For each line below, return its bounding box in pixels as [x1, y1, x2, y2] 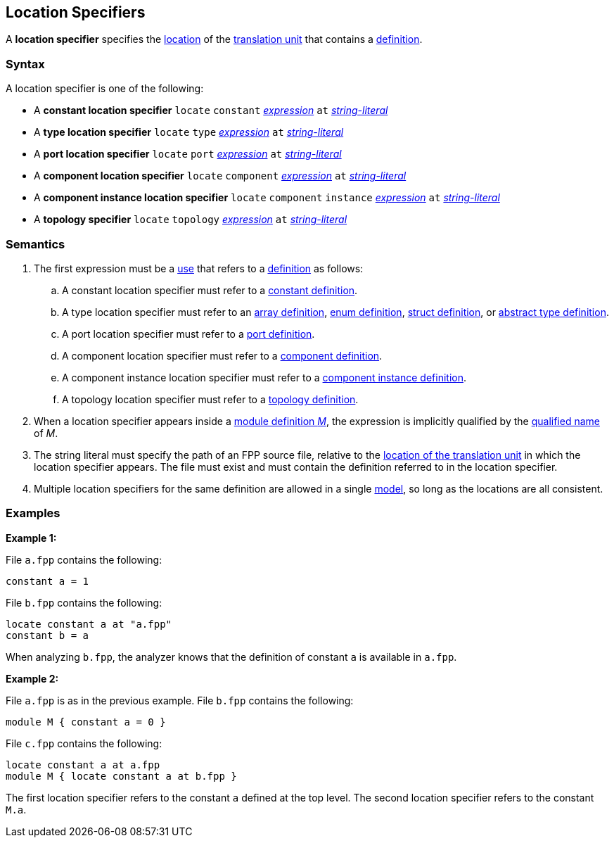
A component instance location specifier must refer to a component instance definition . [62, 371, 466, 384]
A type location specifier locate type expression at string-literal [34, 126, 344, 139]
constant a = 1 [6, 575, 89, 587]
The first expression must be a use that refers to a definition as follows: [34, 262, 364, 274]
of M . [34, 426, 58, 439]
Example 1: [6, 531, 57, 544]
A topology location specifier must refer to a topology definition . [62, 393, 359, 405]
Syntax [6, 56, 45, 71]
